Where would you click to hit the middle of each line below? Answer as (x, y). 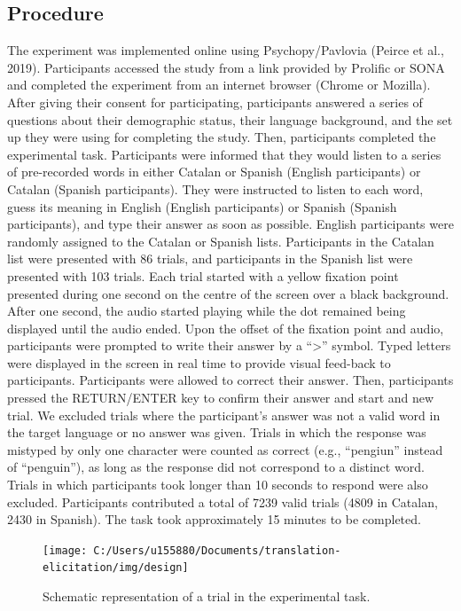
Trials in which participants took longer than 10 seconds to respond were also (218, 485)
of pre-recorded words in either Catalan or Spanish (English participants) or (214, 172)
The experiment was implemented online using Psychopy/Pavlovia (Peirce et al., (226, 50)
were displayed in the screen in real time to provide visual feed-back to (199, 362)
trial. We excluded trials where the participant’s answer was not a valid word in (224, 415)
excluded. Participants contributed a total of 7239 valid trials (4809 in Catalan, (223, 501)
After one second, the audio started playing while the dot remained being (207, 311)
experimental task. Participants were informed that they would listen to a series (224, 154)
